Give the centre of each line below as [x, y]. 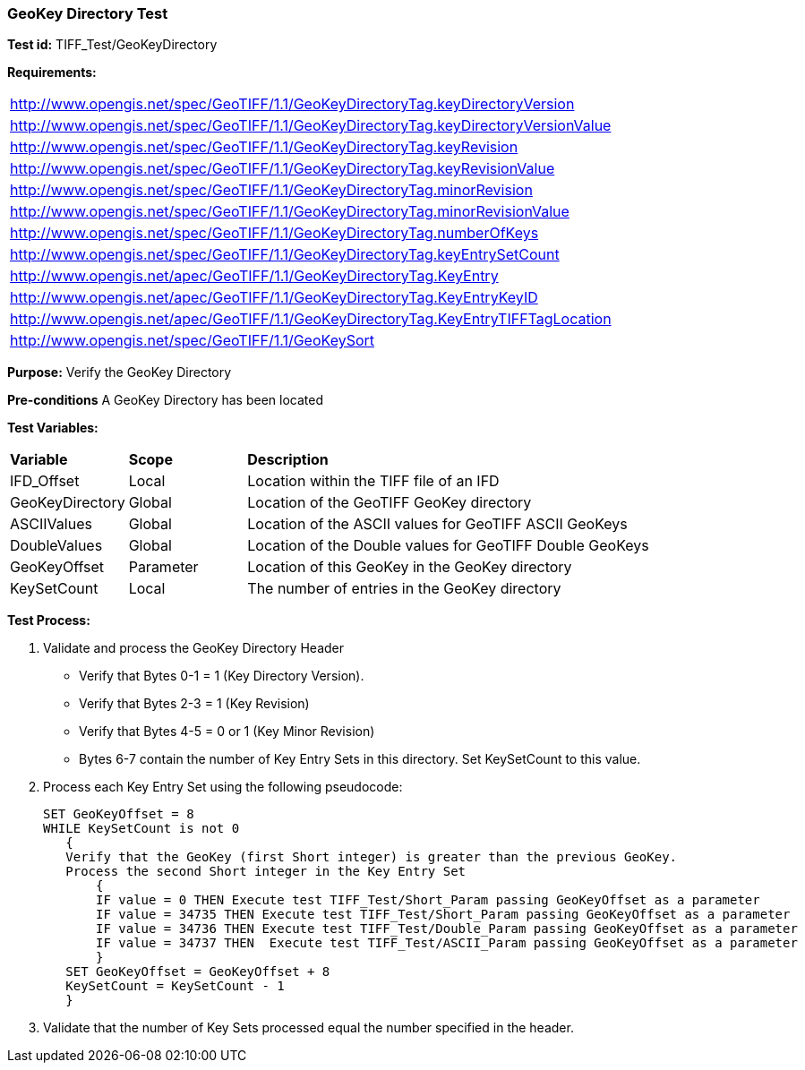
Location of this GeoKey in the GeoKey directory [410, 567]
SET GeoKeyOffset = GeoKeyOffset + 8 [198, 972]
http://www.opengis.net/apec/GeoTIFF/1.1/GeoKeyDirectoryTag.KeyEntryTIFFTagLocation [311, 319]
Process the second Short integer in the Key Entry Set [266, 872]
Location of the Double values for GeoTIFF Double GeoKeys [448, 546]
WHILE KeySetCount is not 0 [141, 829]
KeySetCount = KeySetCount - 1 [175, 986]
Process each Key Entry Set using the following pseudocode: [223, 787]
